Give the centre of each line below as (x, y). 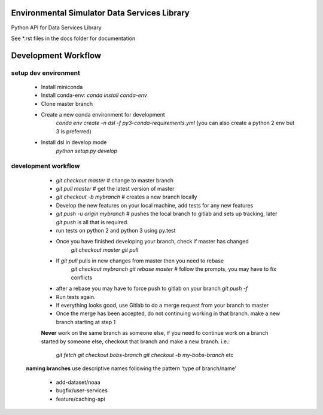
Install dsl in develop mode (74, 142)
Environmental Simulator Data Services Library (100, 13)
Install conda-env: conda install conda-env (94, 95)
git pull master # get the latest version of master (115, 188)
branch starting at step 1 (86, 322)
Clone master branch (67, 103)
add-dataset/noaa (78, 382)
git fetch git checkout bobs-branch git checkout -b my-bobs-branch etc (145, 355)
